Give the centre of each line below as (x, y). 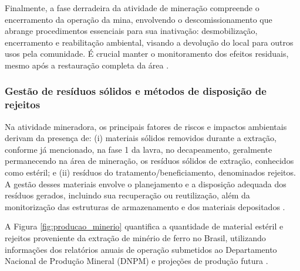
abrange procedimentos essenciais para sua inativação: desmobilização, (131, 31)
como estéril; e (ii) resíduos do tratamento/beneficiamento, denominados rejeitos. (150, 172)
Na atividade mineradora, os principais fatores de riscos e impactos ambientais (146, 126)
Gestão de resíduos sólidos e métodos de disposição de (136, 91)
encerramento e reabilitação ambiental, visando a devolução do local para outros (149, 42)
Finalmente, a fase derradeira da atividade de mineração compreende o (132, 8)
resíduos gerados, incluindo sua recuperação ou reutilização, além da (127, 195)
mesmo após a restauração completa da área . (87, 65)
